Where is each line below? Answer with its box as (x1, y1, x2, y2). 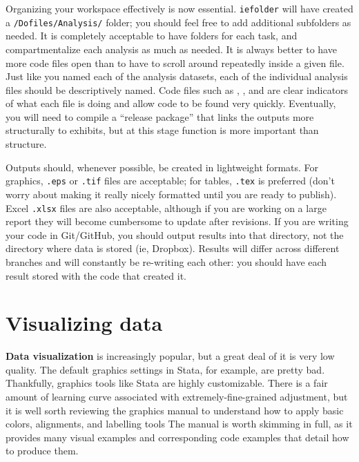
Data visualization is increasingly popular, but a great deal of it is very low (6, 349, 335, 363)
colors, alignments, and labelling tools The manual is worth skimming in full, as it (6, 416, 353, 431)
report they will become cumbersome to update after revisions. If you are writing (6, 214, 349, 229)
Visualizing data (6, 309, 163, 337)
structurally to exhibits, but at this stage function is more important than (6, 123, 319, 137)
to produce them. (6, 443, 79, 458)
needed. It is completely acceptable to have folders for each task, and (6, 28, 298, 43)
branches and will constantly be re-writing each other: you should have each (6, 254, 327, 269)
